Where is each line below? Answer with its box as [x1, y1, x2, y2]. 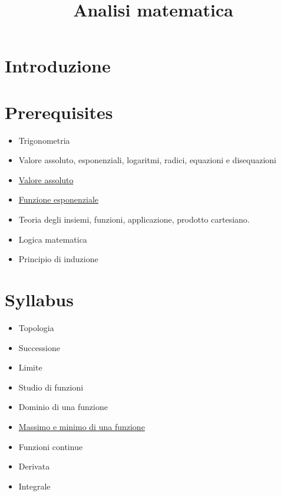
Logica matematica [18, 233, 87, 245]
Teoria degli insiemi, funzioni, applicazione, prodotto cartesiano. [18, 213, 250, 226]
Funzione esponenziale [18, 193, 99, 206]
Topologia [18, 321, 54, 333]
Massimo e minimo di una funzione [18, 420, 145, 432]
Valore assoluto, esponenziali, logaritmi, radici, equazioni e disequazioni [18, 154, 276, 166]
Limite [18, 361, 42, 373]
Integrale [18, 480, 51, 492]
